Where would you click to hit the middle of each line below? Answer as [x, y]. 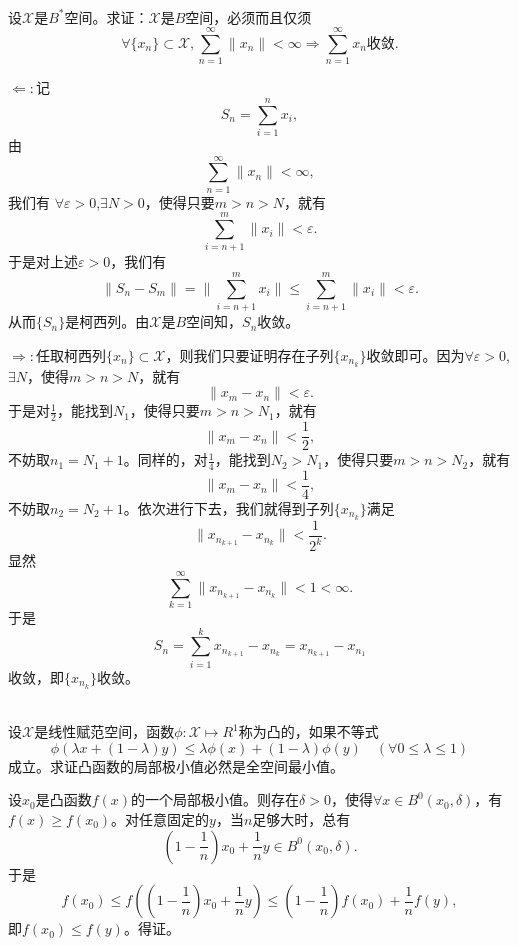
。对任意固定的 [160, 818]
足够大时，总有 [301, 818]
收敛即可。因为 [415, 354]
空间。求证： [106, 16]
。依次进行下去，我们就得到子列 [228, 508]
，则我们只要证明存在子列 [249, 354]
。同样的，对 [165, 459]
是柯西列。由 [107, 321]
